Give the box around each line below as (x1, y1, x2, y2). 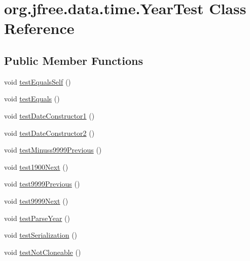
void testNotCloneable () (4, 246, 81, 257)
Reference (4, 18, 75, 39)
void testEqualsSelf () (4, 76, 71, 87)
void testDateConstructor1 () (4, 110, 95, 121)
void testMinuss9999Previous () (4, 144, 102, 155)
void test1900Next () (4, 161, 68, 172)
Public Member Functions (4, 52, 143, 68)
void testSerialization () (4, 230, 78, 240)
